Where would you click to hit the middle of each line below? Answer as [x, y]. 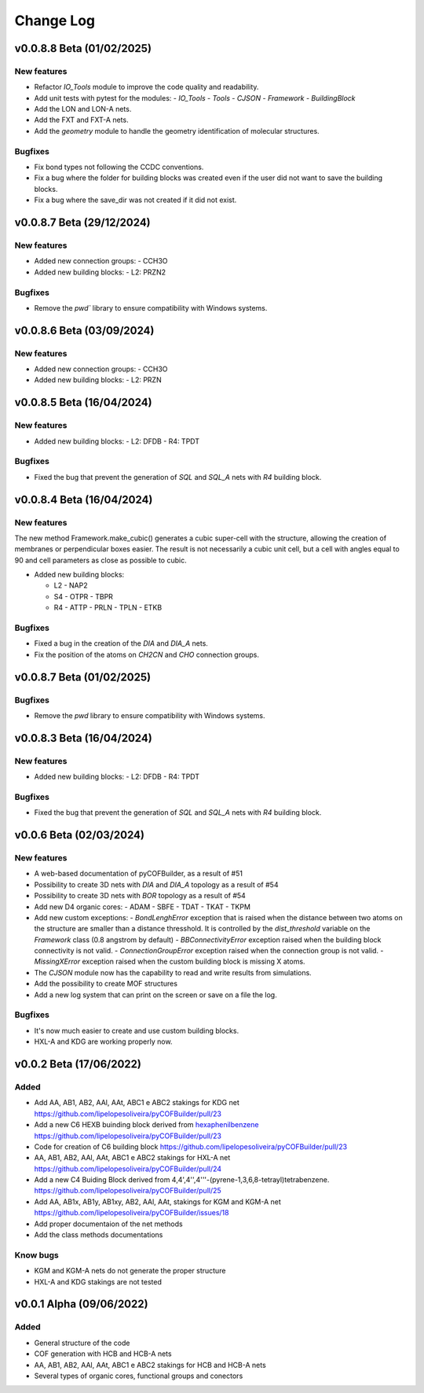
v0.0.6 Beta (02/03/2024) [80, 835]
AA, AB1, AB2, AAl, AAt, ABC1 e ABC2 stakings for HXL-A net [132, 1158]
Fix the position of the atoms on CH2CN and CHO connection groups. [146, 654]
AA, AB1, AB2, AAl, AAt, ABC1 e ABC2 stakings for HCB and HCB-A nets [150, 1365]
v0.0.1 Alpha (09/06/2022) [81, 1305]
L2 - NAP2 [71, 585]
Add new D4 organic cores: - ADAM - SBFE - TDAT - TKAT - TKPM [143, 907]
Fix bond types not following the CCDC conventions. [119, 167]
